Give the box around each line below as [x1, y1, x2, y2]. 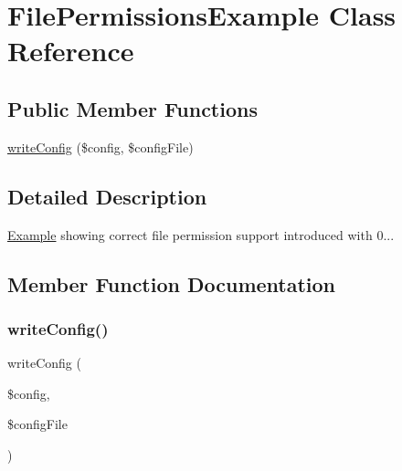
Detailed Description [7, 182, 207, 210]
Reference [7, 32, 134, 69]
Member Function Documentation [7, 269, 336, 298]
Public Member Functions [7, 94, 258, 122]
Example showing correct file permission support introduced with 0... [7, 225, 395, 244]
